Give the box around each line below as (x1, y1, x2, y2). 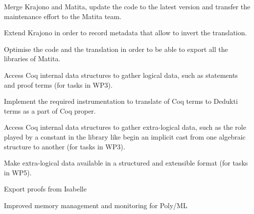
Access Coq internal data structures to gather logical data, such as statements (4, 70, 238, 80)
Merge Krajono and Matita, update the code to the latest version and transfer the (4, 1, 251, 11)
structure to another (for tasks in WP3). (4, 141, 125, 151)
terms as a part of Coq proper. (4, 105, 96, 116)
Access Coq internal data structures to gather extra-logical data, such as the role (4, 122, 246, 132)
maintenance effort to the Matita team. (4, 11, 121, 21)
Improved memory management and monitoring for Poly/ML (4, 200, 187, 210)
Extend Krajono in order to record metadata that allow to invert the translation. (4, 27, 247, 38)
